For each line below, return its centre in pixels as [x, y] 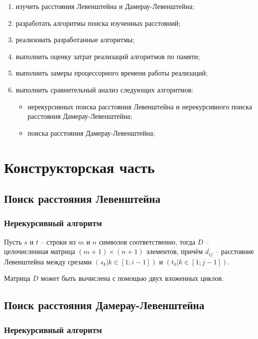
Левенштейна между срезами [48, 261]
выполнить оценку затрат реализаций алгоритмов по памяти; [108, 56]
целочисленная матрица [40, 251]
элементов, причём [175, 251]
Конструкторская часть [79, 167]
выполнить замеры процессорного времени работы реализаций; [112, 73]
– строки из [58, 241]
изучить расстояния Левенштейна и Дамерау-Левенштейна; [105, 6]
